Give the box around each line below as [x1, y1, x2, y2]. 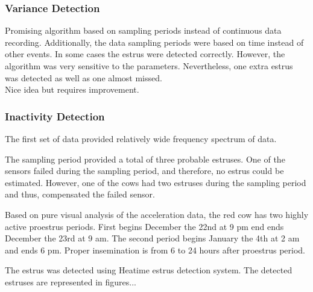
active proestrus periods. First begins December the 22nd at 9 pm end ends [5, 220, 284, 232]
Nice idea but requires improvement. [5, 83, 139, 96]
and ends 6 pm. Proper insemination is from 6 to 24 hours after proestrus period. [5, 243, 306, 256]
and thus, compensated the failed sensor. [5, 188, 155, 200]
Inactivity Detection [5, 108, 105, 123]
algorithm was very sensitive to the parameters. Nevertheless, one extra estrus [5, 60, 293, 72]
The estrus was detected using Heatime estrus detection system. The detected [5, 264, 292, 276]
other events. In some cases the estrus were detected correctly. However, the [5, 48, 285, 60]
